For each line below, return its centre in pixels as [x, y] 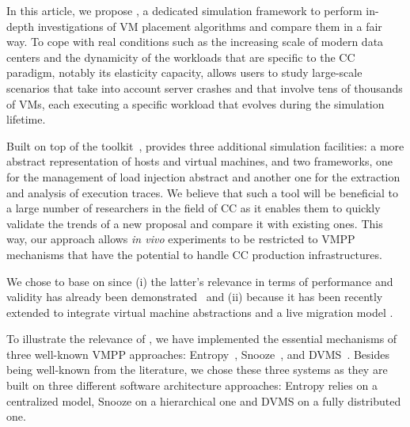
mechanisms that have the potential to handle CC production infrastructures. [194, 254]
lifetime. [26, 119]
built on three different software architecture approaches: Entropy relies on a [192, 385]
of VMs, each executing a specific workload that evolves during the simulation [196, 103]
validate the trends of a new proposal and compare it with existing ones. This [195, 223]
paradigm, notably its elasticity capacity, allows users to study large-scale [184, 72]
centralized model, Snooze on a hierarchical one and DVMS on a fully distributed [204, 400]
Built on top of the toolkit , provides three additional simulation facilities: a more [205, 145]
